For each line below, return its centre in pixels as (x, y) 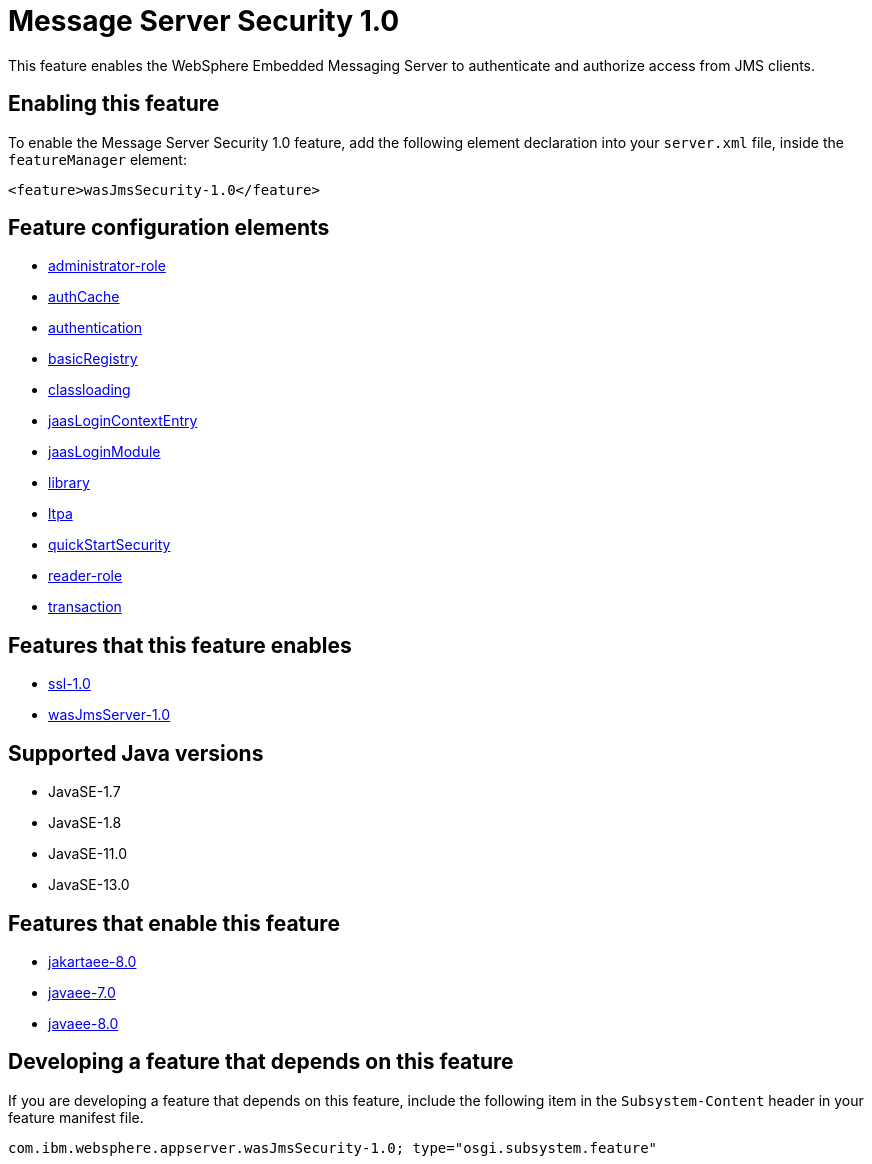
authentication (95, 328)
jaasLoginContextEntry (123, 421)
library (69, 483)
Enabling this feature (114, 104)
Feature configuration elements (169, 228)
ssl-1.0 (69, 684)
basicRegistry (93, 359)
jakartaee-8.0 (92, 961)
